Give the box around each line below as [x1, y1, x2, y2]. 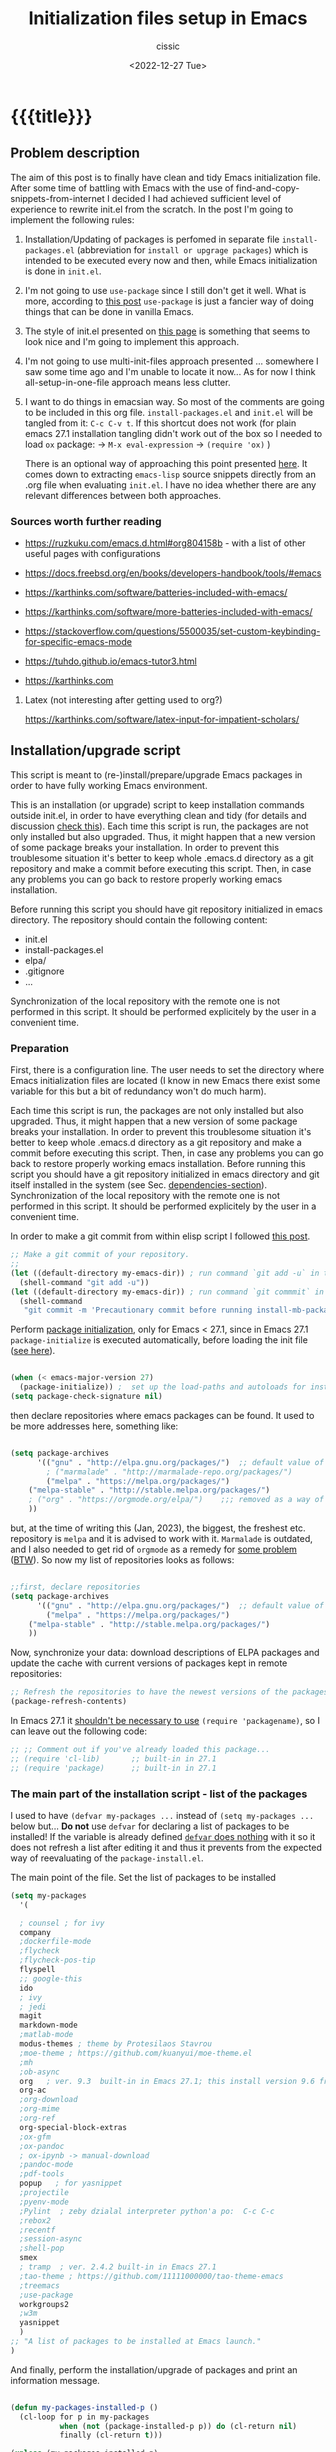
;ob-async [19, 2067, 60, 2077]
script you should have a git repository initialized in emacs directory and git [10, 1168, 320, 1181]
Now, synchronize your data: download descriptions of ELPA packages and [10, 1647, 320, 1659]
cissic [156, 40, 180, 52]
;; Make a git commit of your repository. [10, 1250, 190, 1260]
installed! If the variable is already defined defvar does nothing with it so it [10, 1830, 316, 1842]
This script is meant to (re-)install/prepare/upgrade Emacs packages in [10, 768, 303, 781]
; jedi [19, 2002, 47, 2012]
